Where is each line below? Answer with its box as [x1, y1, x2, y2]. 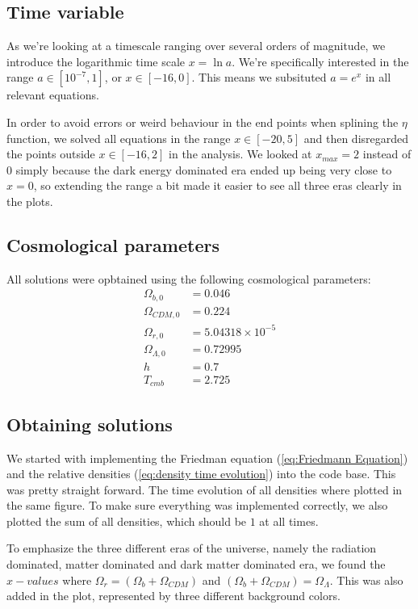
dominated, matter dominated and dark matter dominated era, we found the [6, 556, 386, 573]
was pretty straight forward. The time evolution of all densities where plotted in [6, 481, 403, 498]
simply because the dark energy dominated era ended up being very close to [15, 161, 392, 178]
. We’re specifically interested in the [232, 52, 409, 69]
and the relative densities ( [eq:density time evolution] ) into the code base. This [6, 465, 396, 482]
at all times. [259, 512, 319, 529]
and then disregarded [303, 129, 409, 146]
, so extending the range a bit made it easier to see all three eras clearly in [33, 177, 402, 194]
